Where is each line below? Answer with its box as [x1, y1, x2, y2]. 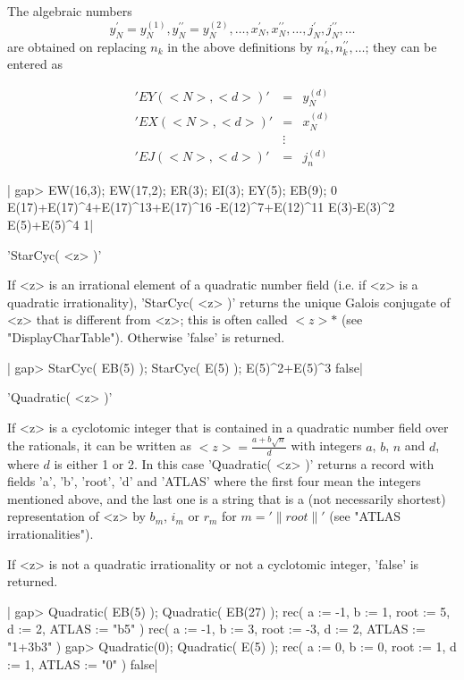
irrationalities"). [7, 525, 94, 543]
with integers [291, 436, 362, 455]
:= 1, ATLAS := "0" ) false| [7, 654, 158, 673]
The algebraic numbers [7, 2, 132, 20]
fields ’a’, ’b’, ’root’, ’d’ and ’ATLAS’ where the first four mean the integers [7, 472, 421, 491]
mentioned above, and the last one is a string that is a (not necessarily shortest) [7, 489, 446, 508]
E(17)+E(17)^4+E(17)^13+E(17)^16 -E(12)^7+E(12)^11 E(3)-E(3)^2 [7, 197, 395, 216]
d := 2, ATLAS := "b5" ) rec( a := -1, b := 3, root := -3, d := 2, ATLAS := [7, 619, 426, 638]
